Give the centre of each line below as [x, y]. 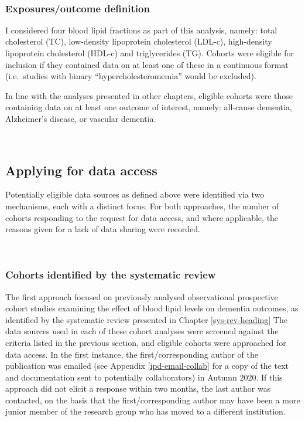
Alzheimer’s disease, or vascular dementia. [81, 118]
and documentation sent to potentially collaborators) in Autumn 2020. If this [144, 377]
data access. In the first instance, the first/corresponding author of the [132, 354]
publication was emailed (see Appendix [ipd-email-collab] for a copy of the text [147, 366]
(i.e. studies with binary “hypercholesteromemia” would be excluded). [131, 76]
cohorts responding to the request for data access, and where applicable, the [142, 217]
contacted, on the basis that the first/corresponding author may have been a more [153, 400]
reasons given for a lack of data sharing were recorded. [103, 229]
